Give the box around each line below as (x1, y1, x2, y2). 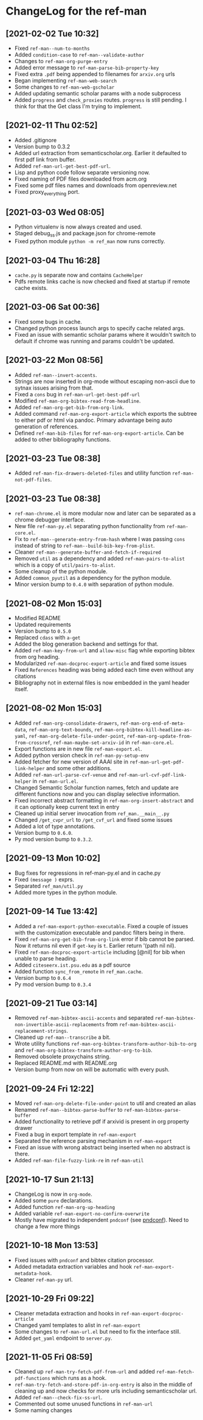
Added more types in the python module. (14, 889, 118, 896)
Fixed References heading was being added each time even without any (14, 666, 194, 674)
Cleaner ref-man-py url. (14, 1275, 73, 1283)
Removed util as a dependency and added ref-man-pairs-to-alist (14, 555, 185, 562)
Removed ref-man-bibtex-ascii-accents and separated (14, 1014, 154, 1022)
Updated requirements (14, 621, 71, 629)
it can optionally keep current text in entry (14, 803, 120, 810)
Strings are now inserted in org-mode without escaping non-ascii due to (14, 377, 196, 385)
